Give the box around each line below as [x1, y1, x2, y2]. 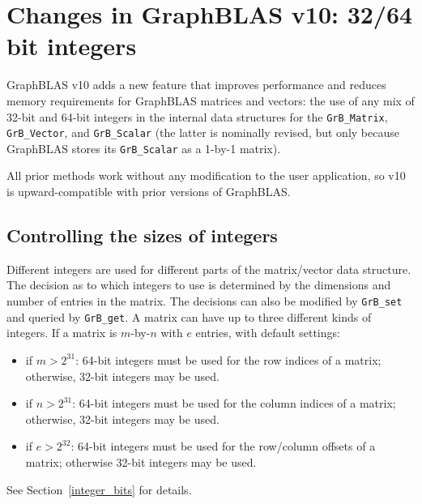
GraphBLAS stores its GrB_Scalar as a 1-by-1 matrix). [6, 139, 281, 156]
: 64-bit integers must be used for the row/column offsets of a [70, 438, 376, 455]
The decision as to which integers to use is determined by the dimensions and [6, 276, 391, 293]
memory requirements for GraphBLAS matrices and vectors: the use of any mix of [6, 92, 415, 109]
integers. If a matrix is [6, 324, 117, 341]
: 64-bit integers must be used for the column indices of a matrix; [72, 395, 396, 412]
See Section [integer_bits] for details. [6, 481, 192, 498]
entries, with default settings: [195, 324, 340, 341]
